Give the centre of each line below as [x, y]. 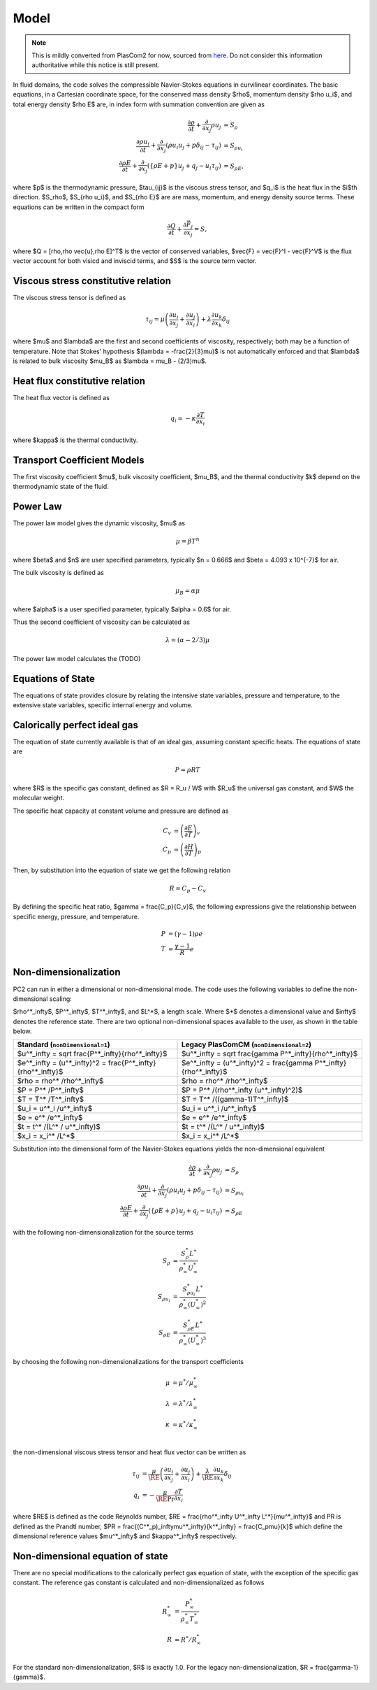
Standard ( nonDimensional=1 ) [64, 1044]
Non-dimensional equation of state [90, 1556]
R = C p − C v [187, 889]
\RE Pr [165, 1499]
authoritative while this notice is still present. [96, 65]
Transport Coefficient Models [79, 460]
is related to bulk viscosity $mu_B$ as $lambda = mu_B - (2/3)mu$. [110, 361]
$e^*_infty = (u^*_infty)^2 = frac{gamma [247, 1063]
